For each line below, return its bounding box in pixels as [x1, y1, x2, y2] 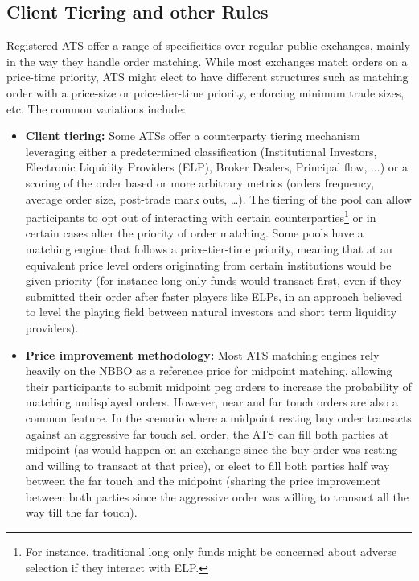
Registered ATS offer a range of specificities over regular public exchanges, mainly [6, 37, 410, 54]
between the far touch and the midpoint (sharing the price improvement [25, 472, 381, 489]
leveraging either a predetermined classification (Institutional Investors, [25, 142, 377, 159]
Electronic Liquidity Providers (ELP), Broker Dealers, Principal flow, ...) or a [25, 159, 408, 175]
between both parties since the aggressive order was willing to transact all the [25, 488, 409, 505]
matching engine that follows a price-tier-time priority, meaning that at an [25, 240, 392, 257]
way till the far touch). [25, 504, 138, 521]
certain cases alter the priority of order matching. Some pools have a [25, 225, 364, 241]
